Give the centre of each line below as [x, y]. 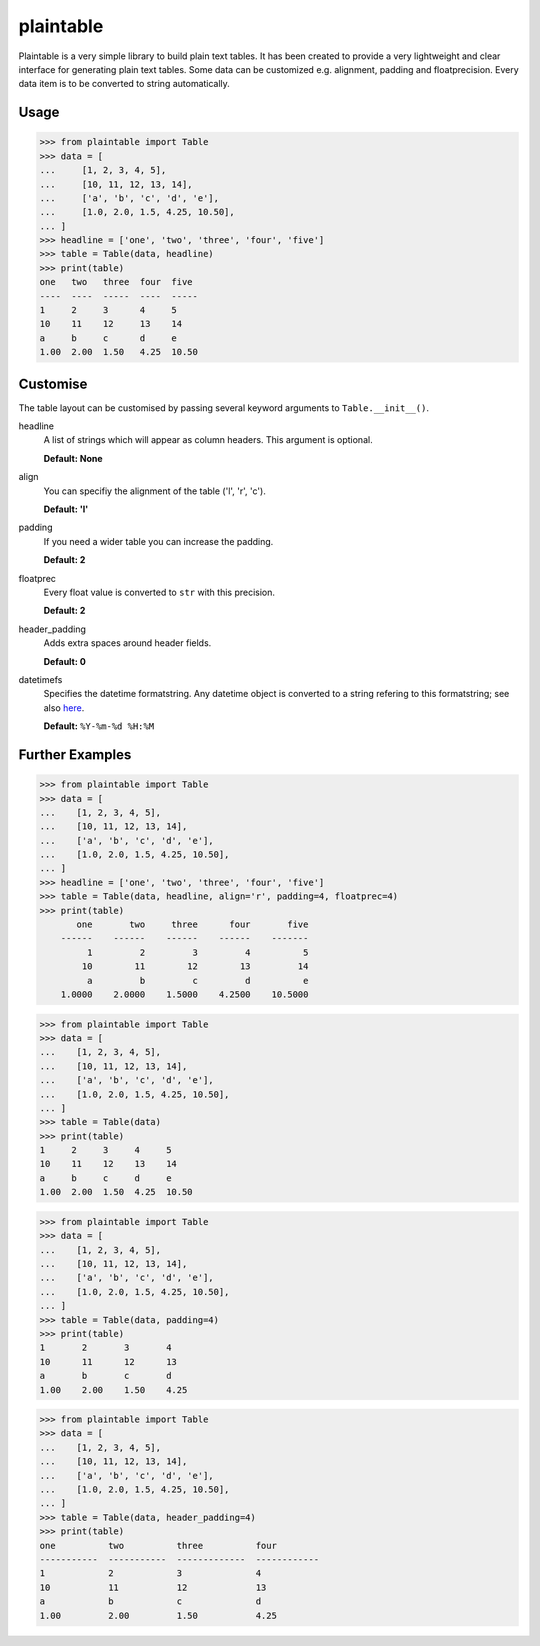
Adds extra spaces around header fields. [127, 643]
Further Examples [75, 754]
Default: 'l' [66, 509]
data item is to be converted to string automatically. [124, 84]
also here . [64, 707]
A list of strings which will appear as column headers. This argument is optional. [208, 440]
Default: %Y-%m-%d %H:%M [99, 726]
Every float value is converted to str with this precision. [159, 592]
